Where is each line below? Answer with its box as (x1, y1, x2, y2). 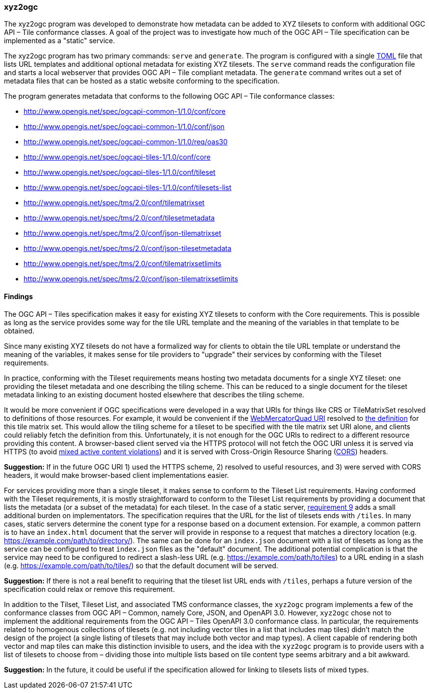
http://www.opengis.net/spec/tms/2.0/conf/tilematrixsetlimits (24, 259, 222, 268)
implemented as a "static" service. (4, 36, 115, 45)
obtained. (4, 326, 34, 335)
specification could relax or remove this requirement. (4, 584, 175, 593)
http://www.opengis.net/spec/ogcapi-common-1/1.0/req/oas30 (24, 138, 228, 146)
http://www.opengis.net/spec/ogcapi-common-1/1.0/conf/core (24, 107, 226, 116)
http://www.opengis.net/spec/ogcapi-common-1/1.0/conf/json (24, 122, 225, 131)
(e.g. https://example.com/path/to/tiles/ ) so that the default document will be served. (4, 561, 279, 570)
